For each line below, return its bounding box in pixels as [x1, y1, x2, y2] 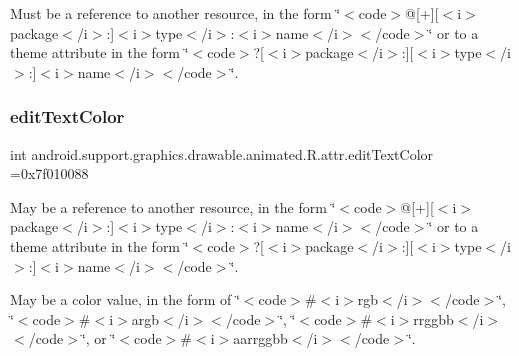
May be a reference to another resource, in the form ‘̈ [10, 196, 336, 217]
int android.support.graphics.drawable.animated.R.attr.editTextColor [10, 143, 434, 164]
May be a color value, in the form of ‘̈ [10, 289, 240, 310]
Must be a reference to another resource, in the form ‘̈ [10, 3, 341, 23]
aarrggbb [233, 328, 288, 349]
